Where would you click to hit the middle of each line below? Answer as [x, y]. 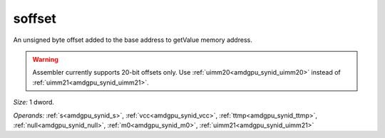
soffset [35, 18]
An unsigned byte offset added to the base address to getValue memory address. [133, 40]
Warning [45, 59]
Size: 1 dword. [34, 102]
